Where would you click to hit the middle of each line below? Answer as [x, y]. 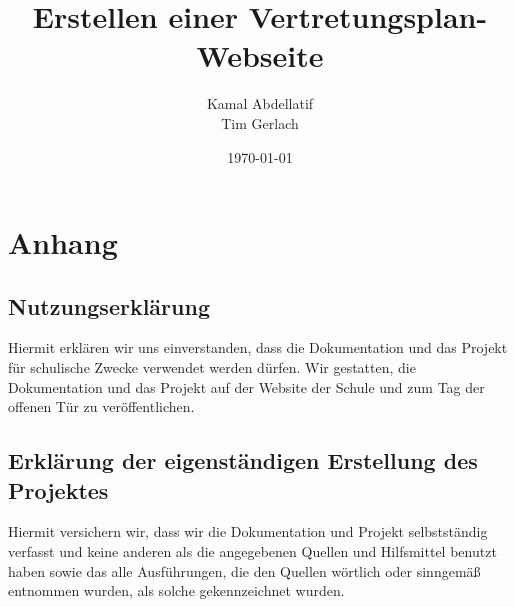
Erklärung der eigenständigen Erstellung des [243, 460]
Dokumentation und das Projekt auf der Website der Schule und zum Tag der [246, 386]
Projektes [58, 489]
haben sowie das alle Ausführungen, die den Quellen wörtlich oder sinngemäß [244, 570]
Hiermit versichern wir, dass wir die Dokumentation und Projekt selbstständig [248, 531]
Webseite [260, 55]
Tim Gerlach [260, 122]
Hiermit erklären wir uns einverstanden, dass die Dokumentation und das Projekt [258, 347]
